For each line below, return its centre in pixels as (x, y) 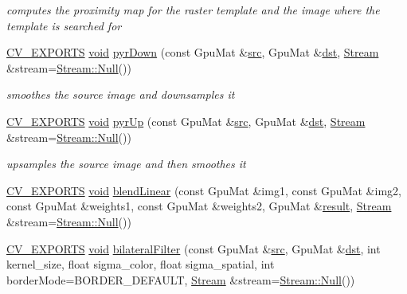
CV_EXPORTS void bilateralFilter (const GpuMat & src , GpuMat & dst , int (194, 248)
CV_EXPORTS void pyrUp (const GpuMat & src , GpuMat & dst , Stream (186, 121)
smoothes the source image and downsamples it (121, 94)
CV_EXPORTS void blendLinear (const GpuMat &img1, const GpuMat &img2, (204, 190)
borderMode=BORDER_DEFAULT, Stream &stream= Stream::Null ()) (181, 279)
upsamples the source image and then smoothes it (126, 164)
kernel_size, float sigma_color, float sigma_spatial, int (141, 264)
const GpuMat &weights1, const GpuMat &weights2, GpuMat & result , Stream (199, 206)
